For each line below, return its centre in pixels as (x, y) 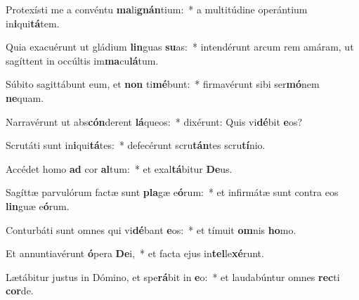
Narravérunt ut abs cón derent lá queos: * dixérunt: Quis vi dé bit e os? (154, 121)
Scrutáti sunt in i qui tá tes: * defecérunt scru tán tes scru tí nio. (136, 145)
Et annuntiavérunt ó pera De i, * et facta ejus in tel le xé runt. (135, 253)
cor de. (20, 291)
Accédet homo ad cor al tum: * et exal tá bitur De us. (119, 168)
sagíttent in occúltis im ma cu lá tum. (82, 60)
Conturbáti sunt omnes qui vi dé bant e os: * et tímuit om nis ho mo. (151, 229)
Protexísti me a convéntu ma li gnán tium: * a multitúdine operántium (157, 9)
